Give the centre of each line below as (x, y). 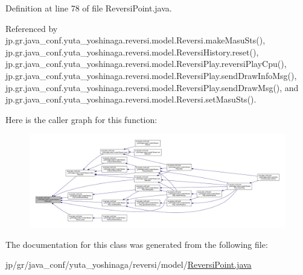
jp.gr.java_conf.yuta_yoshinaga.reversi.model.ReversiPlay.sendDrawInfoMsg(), (151, 75)
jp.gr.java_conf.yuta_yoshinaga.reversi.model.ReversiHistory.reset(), (132, 52)
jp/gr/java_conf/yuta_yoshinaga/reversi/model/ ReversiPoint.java (129, 264)
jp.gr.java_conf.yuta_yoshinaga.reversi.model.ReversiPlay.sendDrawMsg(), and (152, 87)
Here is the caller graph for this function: (81, 119)
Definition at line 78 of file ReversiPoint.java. (89, 8)
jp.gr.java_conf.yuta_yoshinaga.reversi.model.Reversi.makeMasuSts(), (136, 40)
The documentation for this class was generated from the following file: (137, 244)
